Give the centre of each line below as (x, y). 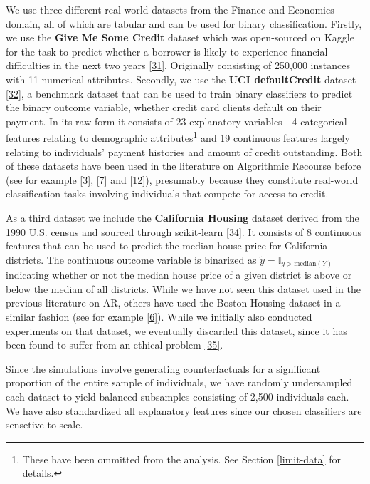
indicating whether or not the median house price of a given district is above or (179, 275)
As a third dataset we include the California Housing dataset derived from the (183, 217)
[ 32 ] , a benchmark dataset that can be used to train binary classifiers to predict (179, 93)
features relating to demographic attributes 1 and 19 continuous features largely (178, 137)
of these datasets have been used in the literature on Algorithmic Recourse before (184, 166)
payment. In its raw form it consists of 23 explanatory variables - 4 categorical (176, 121)
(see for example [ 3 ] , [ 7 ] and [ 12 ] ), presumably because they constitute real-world (182, 179)
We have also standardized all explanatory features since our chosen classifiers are (184, 410)
